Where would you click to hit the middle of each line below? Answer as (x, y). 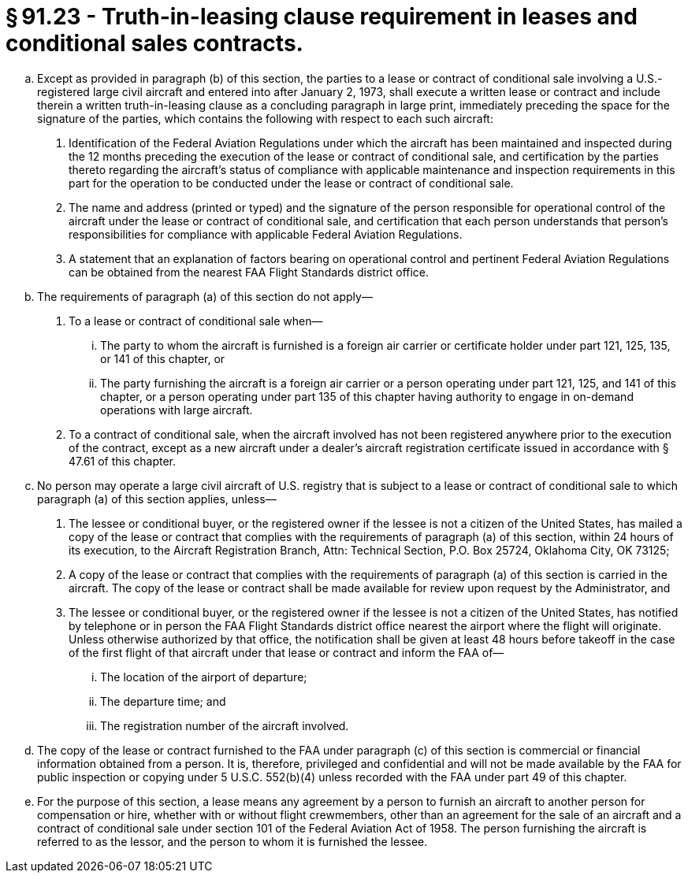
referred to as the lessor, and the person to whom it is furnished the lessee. (232, 841)
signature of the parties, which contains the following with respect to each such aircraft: (265, 118)
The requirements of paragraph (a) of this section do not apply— (205, 296)
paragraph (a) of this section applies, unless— (157, 499)
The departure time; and (163, 701)
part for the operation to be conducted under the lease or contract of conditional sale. (291, 183)
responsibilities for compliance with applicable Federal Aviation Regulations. (266, 234)
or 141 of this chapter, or (163, 358)
